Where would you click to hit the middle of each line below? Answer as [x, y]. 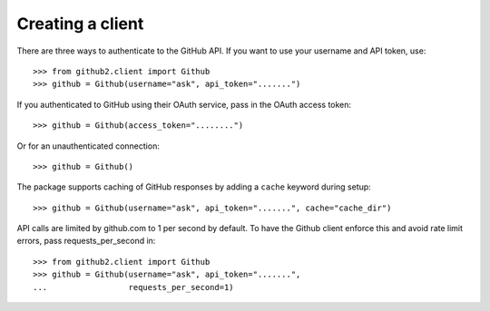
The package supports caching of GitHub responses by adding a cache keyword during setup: [194, 187]
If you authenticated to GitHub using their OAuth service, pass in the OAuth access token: [184, 104]
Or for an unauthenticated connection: [88, 146]
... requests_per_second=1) [134, 287]
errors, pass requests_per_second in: [86, 241]
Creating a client [80, 24]
